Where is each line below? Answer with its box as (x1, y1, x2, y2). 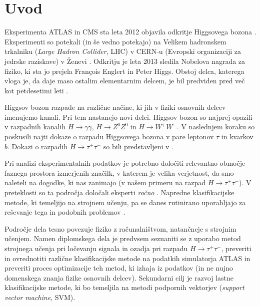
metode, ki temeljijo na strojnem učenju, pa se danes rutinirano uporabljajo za (4, 197, 246, 207)
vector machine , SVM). (4, 292, 75, 302)
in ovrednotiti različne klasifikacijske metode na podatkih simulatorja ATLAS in (4, 253, 250, 263)
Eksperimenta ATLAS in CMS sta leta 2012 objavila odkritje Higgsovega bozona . (4, 26, 256, 37)
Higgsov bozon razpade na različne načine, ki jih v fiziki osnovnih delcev (4, 102, 226, 112)
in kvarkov (221, 131, 253, 142)
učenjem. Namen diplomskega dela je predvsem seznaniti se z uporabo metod (4, 233, 241, 244)
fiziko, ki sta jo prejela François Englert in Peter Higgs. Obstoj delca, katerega (4, 65, 244, 76)
